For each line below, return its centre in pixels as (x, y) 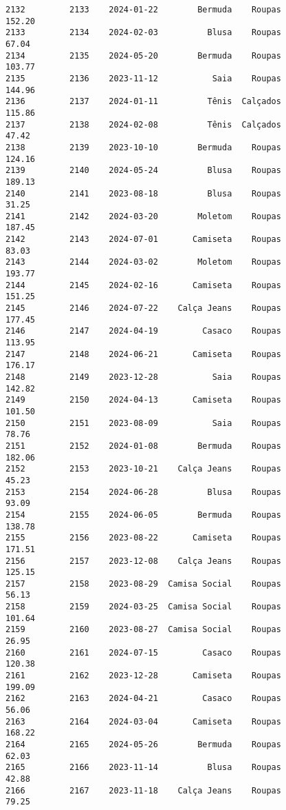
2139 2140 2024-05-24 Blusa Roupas (143, 171)
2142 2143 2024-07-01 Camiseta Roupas (143, 240)
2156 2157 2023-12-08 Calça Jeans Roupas (143, 561)
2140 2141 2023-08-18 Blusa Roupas (143, 193)
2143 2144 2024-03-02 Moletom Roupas (143, 262)
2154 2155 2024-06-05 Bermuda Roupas (143, 515)
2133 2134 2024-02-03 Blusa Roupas (143, 33)
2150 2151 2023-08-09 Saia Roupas (143, 423)
